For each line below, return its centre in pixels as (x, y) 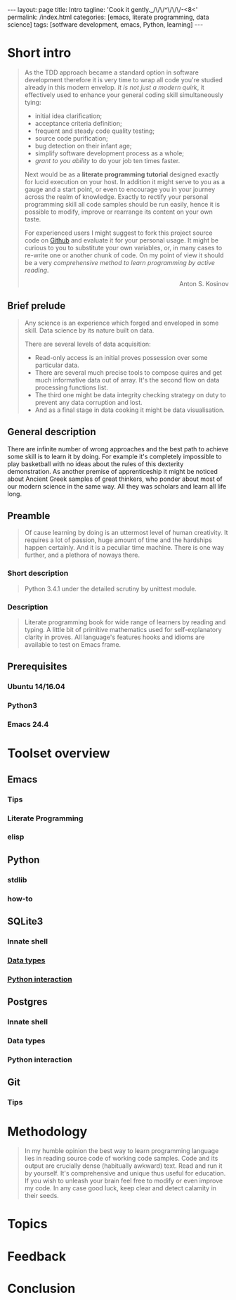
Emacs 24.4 (28, 724)
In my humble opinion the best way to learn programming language (122, 1151)
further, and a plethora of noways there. (82, 555)
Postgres (27, 1002)
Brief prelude (37, 306)
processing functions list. (72, 387)
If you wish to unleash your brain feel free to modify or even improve (124, 1181)
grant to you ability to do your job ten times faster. (107, 160)
